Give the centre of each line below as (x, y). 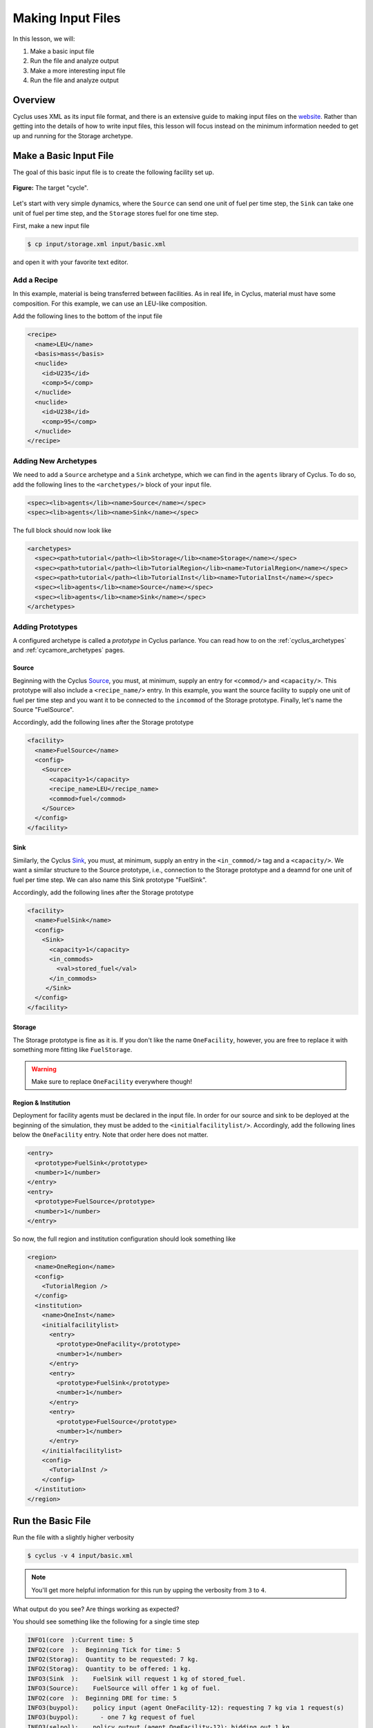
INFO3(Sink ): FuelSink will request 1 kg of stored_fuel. (137, 1679)
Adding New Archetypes (55, 461)
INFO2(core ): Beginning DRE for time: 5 (102, 1698)
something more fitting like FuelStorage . (73, 1050)
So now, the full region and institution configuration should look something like (124, 1239)
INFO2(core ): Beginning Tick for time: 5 (104, 1650)
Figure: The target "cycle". (51, 188)
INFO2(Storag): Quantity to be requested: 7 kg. (113, 1660)
